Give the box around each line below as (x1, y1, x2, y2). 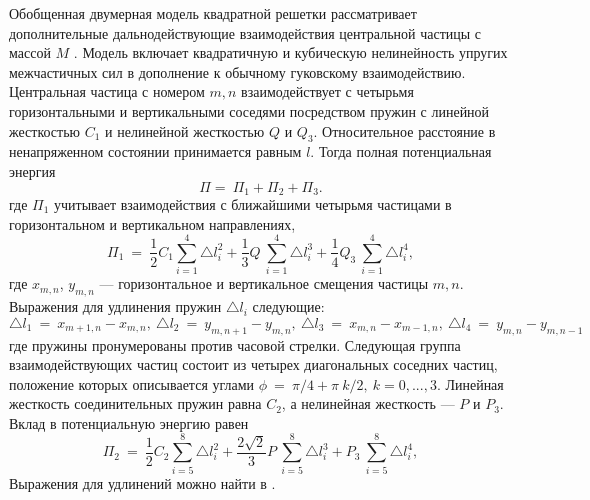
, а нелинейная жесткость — (281, 393, 455, 414)
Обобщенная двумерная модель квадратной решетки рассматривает (9, 3, 417, 23)
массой (9, 42, 51, 63)
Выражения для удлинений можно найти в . (9, 472, 276, 493)
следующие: (252, 296, 325, 317)
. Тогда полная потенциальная (310, 141, 492, 162)
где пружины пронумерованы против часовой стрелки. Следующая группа (9, 334, 461, 355)
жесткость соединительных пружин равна (9, 393, 262, 414)
